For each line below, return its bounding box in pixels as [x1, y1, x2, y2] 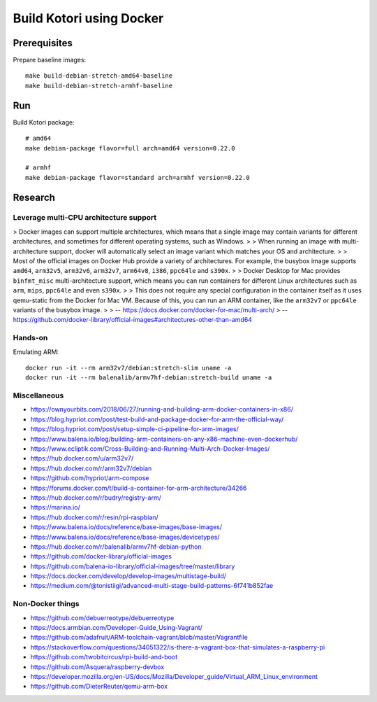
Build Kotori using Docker [13, 10, 164, 26]
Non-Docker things [13, 599, 80, 609]
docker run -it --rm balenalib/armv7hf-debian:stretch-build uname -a [25, 374, 272, 381]
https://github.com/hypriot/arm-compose [30, 474, 149, 482]
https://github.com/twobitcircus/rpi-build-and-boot [30, 653, 178, 661]
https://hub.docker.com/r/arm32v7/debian [30, 464, 152, 472]
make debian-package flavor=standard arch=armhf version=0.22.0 [25, 174, 251, 181]
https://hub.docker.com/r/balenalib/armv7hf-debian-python [30, 542, 202, 551]
